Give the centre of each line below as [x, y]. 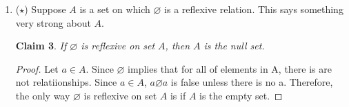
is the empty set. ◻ [241, 95]
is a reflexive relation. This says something [254, 9]
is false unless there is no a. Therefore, [252, 82]
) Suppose [45, 9]
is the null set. [234, 46]
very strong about [53, 22]
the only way [43, 95]
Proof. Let [37, 68]
